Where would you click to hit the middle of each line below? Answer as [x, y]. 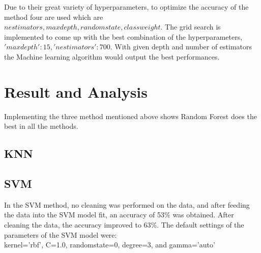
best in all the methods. [41, 126]
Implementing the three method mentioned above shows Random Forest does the [130, 116]
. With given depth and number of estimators [181, 47]
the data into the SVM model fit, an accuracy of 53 [84, 215]
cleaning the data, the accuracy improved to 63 [78, 225]
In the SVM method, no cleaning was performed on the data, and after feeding [127, 204]
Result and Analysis [76, 91]
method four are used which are [54, 17]
